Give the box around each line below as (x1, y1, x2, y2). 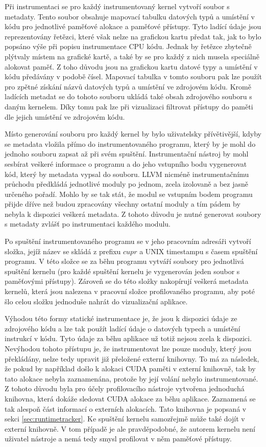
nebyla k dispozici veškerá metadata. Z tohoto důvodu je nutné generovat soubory (5, 208, 261, 219)
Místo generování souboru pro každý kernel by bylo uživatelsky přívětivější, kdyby (5, 128, 261, 139)
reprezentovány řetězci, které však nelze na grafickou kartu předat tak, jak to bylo (5, 31, 261, 41)
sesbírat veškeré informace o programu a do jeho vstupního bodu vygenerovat (5, 158, 247, 169)
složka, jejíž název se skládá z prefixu (5, 245, 121, 256)
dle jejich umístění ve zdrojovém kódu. (5, 111, 125, 122)
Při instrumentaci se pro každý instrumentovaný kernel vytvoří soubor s (5, 1, 230, 11)
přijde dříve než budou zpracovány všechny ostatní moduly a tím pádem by (5, 198, 240, 209)
